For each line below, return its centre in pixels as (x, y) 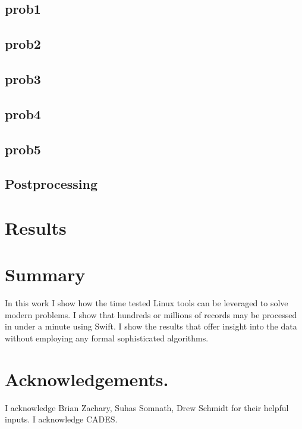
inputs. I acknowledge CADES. (61, 419)
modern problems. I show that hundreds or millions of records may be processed (151, 314)
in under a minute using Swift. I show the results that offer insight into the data (151, 326)
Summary (45, 274)
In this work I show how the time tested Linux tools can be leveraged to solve (147, 303)
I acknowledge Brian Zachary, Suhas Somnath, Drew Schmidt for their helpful (147, 407)
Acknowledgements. (87, 379)
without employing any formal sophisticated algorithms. (107, 338)
